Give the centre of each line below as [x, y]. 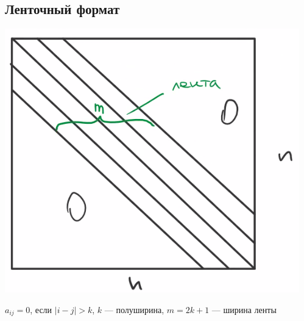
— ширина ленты [244, 309]
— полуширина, [134, 309]
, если [41, 309]
